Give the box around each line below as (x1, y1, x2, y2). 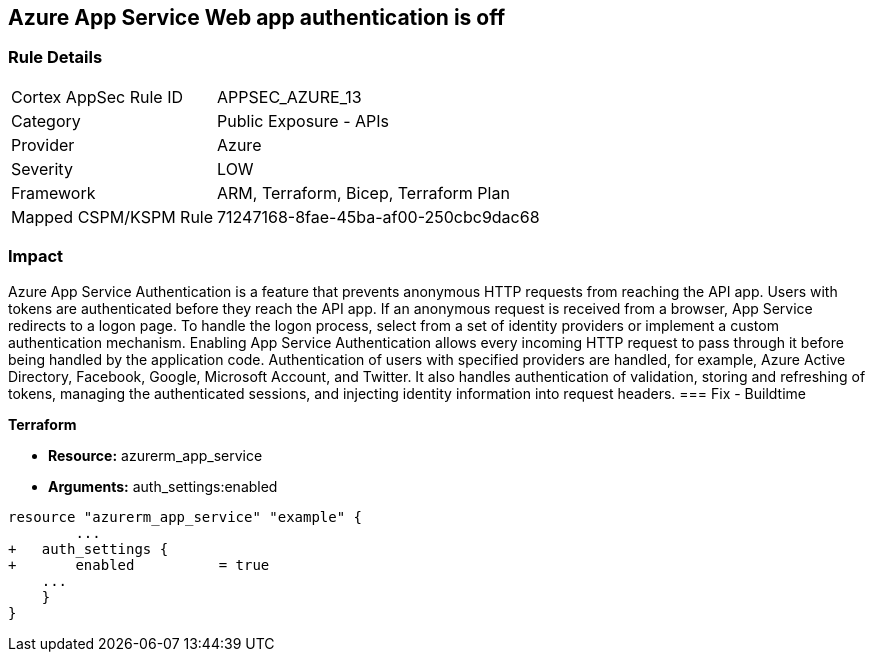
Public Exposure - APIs (217, 110, 389, 131)
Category (11, 110, 81, 131)
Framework (11, 182, 96, 203)
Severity (11, 158, 73, 179)
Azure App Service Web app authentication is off (8, 5, 506, 30)
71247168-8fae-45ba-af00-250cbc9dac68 (217, 206, 540, 227)
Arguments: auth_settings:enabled (48, 477, 278, 495)
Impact (8, 246, 64, 267)
